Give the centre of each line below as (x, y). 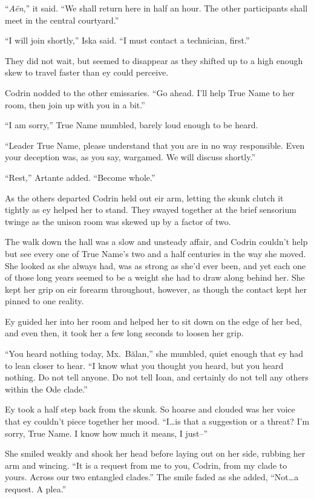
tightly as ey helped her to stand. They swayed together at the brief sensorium (151, 210)
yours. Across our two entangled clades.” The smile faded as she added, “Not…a (152, 477)
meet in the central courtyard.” (62, 20)
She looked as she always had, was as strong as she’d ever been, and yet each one (155, 265)
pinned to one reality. (44, 301)
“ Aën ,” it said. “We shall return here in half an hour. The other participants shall (156, 8)
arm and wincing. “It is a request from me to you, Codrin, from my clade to (146, 465)
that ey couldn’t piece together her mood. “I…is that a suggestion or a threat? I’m (157, 421)
